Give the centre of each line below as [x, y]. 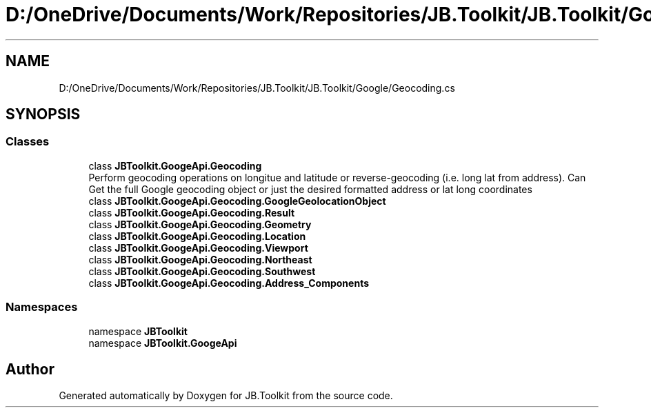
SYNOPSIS [43, 114]
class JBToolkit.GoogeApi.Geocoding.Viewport [198, 248]
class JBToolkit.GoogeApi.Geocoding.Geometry [200, 224]
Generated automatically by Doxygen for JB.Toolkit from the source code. [226, 396]
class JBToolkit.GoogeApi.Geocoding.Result [192, 212]
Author [30, 369]
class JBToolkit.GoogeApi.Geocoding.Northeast [200, 259]
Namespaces [42, 307]
